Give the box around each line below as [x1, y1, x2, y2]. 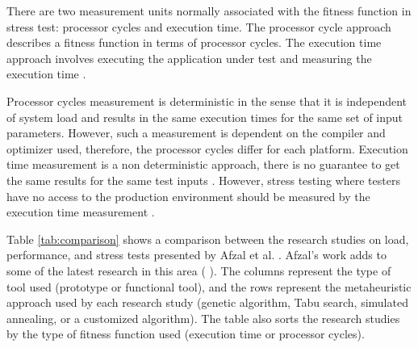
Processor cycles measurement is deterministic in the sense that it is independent [6, 92, 408, 109]
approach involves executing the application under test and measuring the [6, 49, 372, 66]
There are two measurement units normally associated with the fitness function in [6, 2, 412, 19]
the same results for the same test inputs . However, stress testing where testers [6, 171, 400, 188]
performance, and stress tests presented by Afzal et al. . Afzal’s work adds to [6, 246, 387, 263]
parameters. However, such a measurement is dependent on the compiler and [6, 124, 386, 141]
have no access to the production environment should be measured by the [6, 187, 370, 204]
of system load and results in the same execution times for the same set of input [6, 108, 403, 125]
